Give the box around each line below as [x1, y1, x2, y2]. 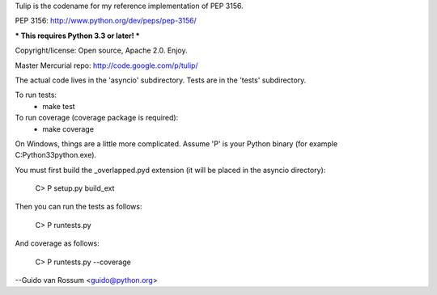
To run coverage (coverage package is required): [15, 113, 179, 123]
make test [42, 101, 76, 111]
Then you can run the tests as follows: [15, 202, 142, 212]
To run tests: [15, 90, 57, 100]
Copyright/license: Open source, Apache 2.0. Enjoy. [15, 45, 188, 56]
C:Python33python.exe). [15, 150, 97, 160]
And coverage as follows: [15, 238, 100, 248]
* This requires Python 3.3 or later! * [15, 31, 141, 40]
